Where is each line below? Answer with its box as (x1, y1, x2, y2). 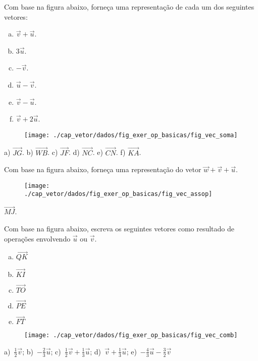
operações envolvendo (4, 233, 71, 244)
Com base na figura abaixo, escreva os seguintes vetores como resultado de (4, 223, 235, 233)
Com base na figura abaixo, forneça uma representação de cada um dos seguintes (4, 2, 254, 12)
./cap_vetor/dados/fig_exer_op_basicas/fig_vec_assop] (24, 190, 213, 198)
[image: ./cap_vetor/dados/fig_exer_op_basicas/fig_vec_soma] (24, 131, 238, 139)
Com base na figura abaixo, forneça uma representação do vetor (4, 164, 201, 175)
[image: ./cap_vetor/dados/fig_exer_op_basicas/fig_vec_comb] (24, 332, 238, 339)
